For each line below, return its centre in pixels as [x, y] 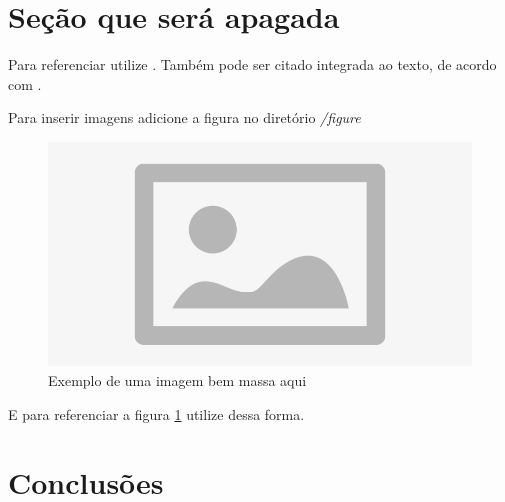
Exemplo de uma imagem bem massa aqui [177, 379]
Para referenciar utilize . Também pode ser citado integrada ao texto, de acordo [252, 64]
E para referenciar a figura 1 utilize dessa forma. [156, 413]
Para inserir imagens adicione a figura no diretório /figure [184, 117]
